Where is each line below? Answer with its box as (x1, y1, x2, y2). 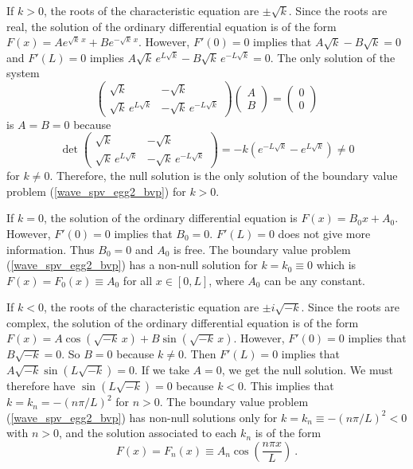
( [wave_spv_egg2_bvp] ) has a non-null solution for (6, 256, 258, 273)
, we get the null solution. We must (221, 362, 393, 378)
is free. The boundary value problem (173, 240, 351, 257)
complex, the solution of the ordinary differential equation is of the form (6, 314, 359, 330)
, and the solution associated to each (58, 424, 237, 441)
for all (123, 272, 153, 288)
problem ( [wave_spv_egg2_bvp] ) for (6, 182, 186, 199)
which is (316, 256, 357, 273)
